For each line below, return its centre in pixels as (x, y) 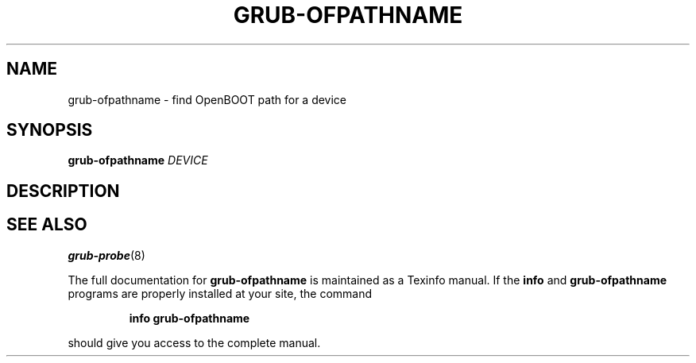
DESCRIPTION (63, 191)
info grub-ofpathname (189, 318)
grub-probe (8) (106, 255)
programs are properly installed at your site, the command (220, 293)
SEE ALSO (47, 225)
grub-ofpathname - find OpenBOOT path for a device (207, 99)
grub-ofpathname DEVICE (138, 160)
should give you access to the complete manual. (194, 342)
